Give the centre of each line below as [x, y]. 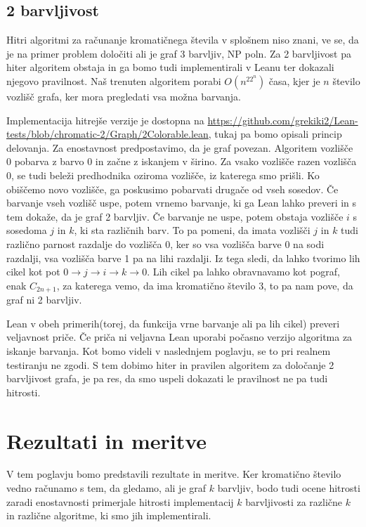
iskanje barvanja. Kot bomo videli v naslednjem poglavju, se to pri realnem [169, 350]
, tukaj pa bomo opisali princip [275, 134]
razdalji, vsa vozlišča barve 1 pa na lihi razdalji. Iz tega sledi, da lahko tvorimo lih [183, 258]
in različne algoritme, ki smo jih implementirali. [109, 515]
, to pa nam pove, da [308, 285]
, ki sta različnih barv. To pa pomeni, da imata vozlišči [192, 230]
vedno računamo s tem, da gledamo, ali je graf [106, 488]
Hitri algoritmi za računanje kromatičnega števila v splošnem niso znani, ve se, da [183, 40]
